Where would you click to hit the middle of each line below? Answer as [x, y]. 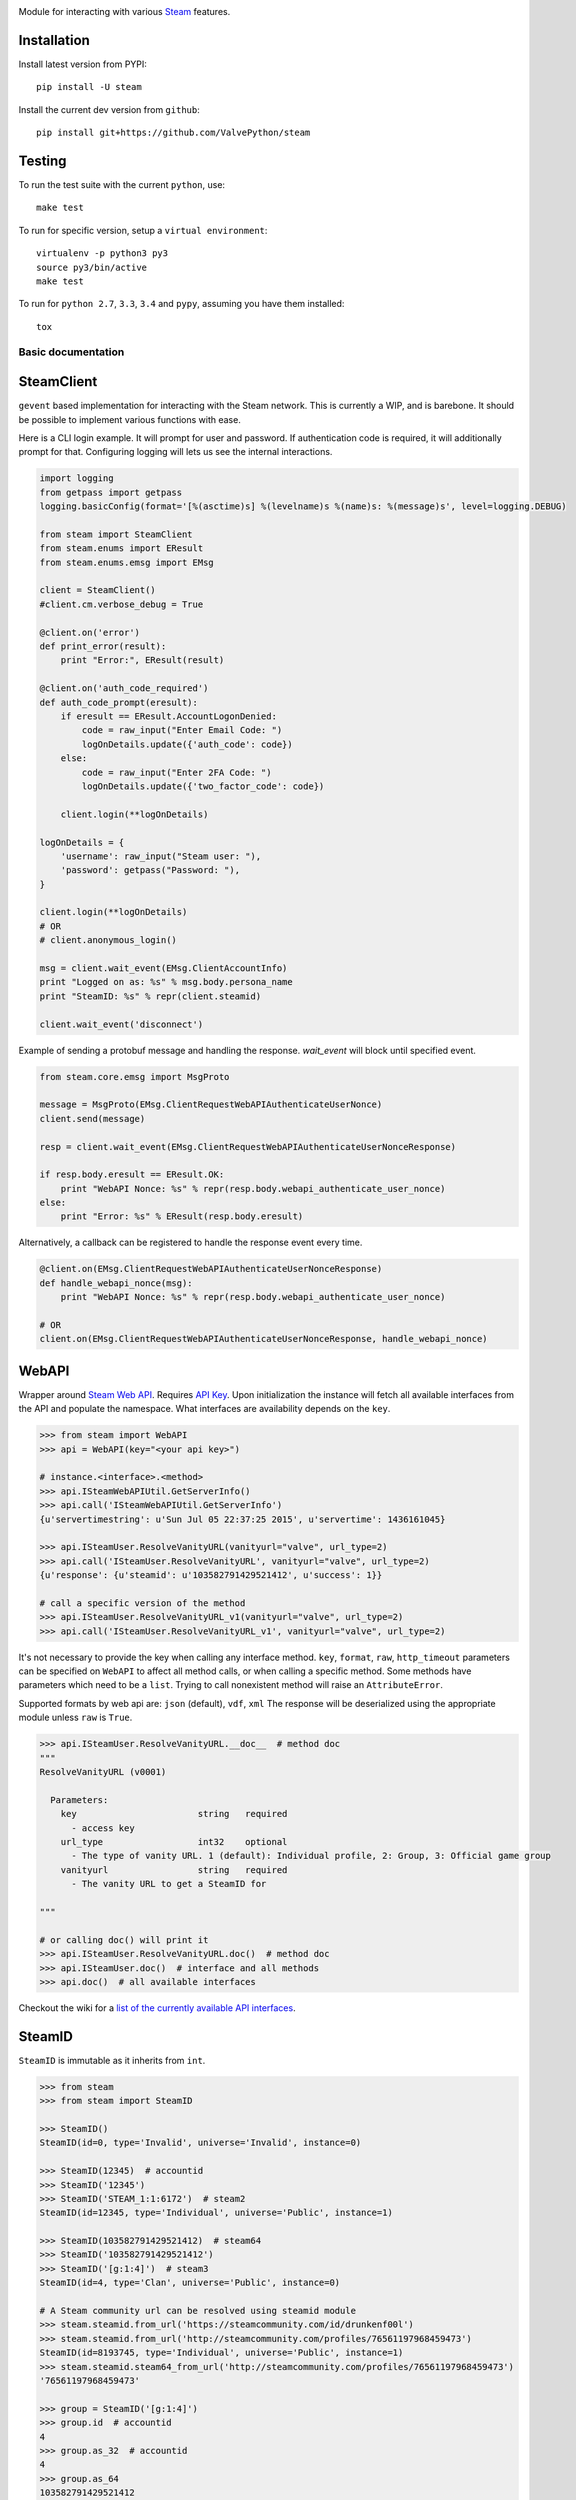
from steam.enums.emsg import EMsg [126, 562]
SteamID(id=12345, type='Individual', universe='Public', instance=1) [216, 2213]
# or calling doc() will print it [124, 1939]
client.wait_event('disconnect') [121, 1024]
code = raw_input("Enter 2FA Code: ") [176, 772]
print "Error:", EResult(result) [142, 660]
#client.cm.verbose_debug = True [121, 604]
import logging [76, 478]
